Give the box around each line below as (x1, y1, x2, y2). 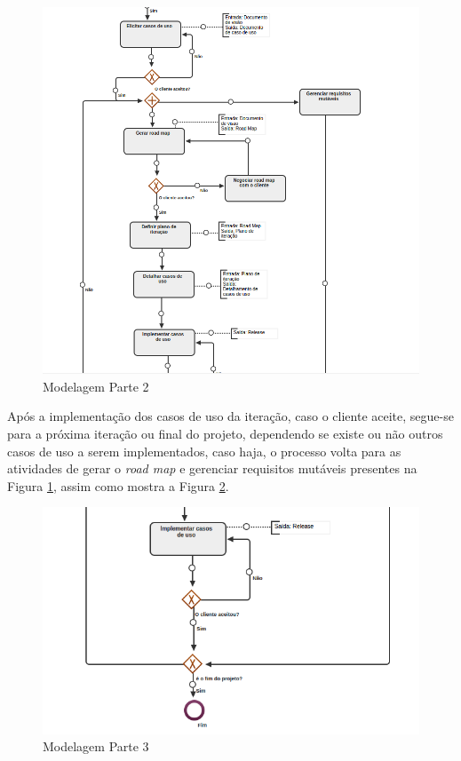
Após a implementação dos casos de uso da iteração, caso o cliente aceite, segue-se (7, 407, 454, 425)
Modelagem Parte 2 (43, 377, 149, 395)
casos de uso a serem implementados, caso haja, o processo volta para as (7, 441, 401, 460)
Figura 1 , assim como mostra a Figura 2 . (7, 476, 229, 495)
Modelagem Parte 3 (43, 737, 149, 756)
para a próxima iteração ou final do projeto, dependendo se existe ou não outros (7, 424, 443, 442)
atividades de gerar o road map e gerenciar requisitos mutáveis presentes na (7, 459, 417, 478)
